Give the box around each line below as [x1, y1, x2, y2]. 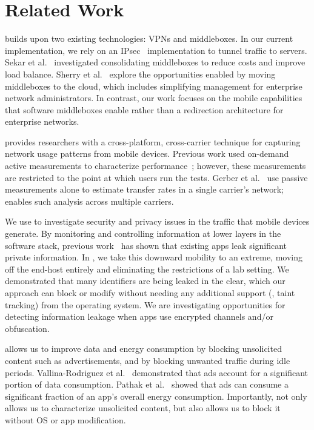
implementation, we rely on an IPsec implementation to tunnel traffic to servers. [5, 44, 307, 56]
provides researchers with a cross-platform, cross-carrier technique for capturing [5, 135, 301, 148]
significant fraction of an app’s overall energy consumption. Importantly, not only [5, 389, 307, 402]
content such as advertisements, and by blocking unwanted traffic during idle [5, 354, 290, 366]
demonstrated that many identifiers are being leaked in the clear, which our [5, 274, 286, 287]
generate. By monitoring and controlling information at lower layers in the [5, 227, 281, 240]
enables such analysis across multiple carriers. [5, 194, 174, 207]
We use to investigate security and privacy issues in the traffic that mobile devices [5, 215, 310, 228]
